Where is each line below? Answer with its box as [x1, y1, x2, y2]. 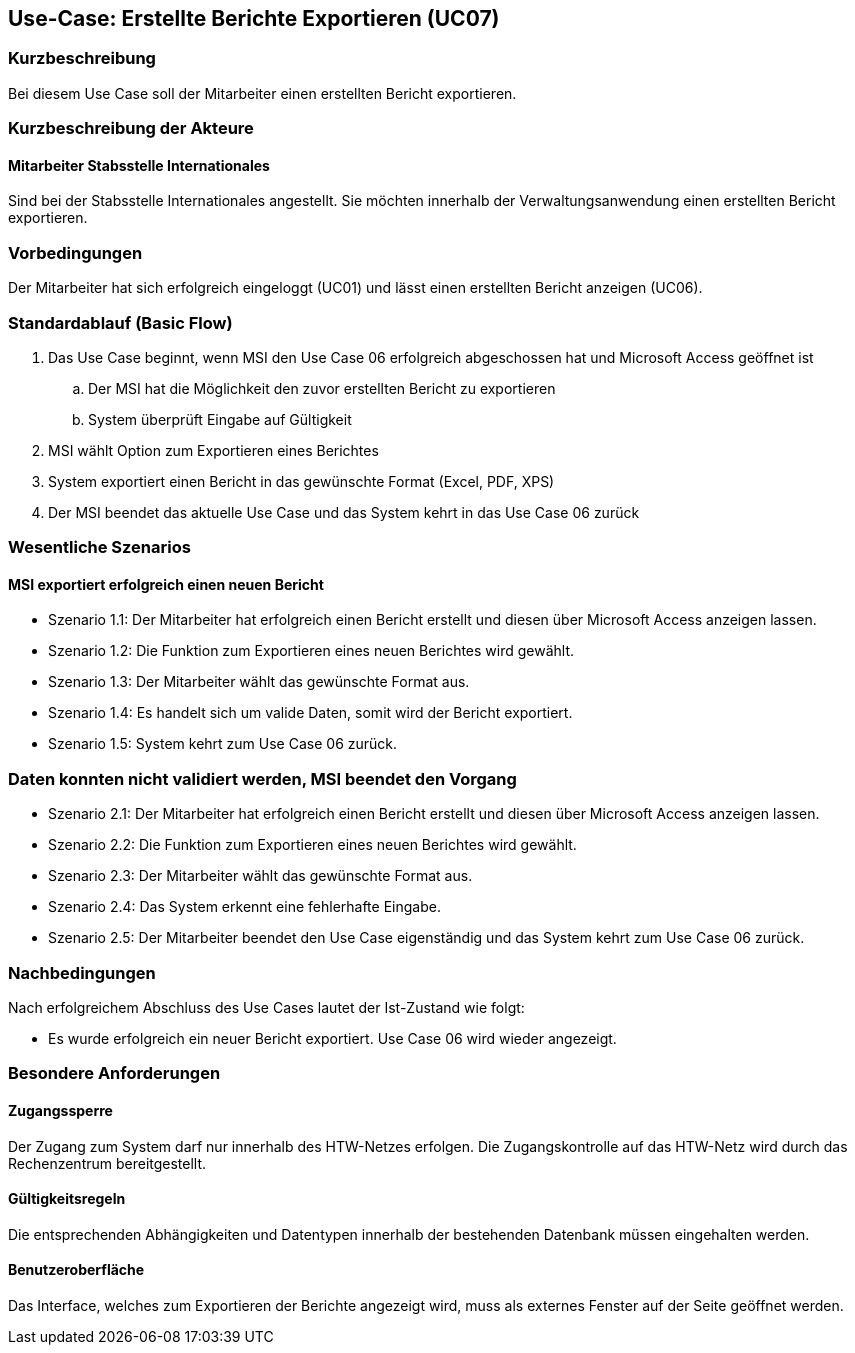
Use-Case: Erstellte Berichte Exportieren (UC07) [8, 6, 500, 31]
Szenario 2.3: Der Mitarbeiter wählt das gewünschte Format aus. [48, 867, 473, 885]
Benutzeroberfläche [8, 1261, 145, 1279]
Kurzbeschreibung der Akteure [8, 118, 254, 139]
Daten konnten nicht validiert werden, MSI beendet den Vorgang [8, 768, 517, 789]
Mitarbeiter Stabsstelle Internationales [8, 156, 270, 174]
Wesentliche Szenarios [8, 537, 191, 558]
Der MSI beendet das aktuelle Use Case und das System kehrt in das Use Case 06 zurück [48, 503, 640, 521]
